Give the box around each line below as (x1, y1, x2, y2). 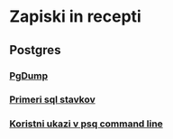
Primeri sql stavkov (9, 93, 96, 106)
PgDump (9, 69, 49, 82)
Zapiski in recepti (9, 6, 141, 27)
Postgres (9, 42, 61, 58)
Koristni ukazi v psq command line (9, 117, 164, 130)
